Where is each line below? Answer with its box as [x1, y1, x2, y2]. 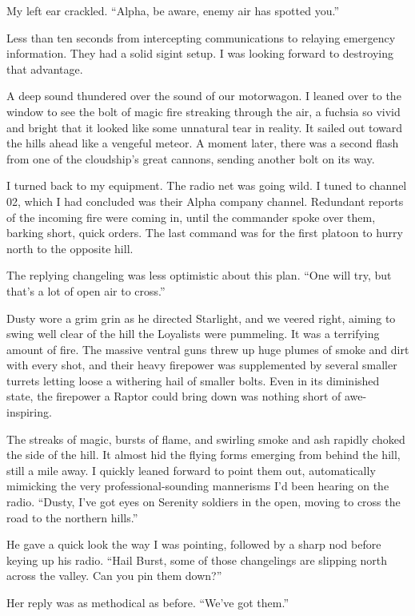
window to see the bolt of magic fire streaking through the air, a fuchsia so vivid [6, 103, 401, 119]
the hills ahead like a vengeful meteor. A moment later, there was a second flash [6, 135, 399, 151]
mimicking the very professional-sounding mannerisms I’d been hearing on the [6, 477, 389, 494]
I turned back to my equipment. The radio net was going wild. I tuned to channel [6, 177, 407, 194]
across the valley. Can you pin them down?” [6, 567, 222, 584]
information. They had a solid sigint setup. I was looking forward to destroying [6, 45, 393, 62]
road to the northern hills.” [6, 509, 138, 525]
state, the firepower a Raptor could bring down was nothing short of [6, 388, 341, 405]
